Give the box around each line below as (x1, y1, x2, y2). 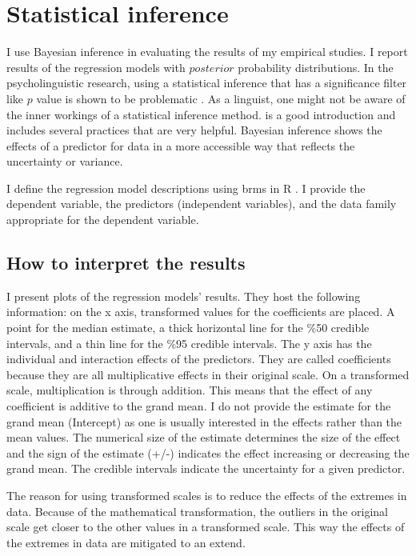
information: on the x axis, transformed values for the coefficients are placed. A (6, 303, 395, 320)
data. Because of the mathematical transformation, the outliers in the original (6, 502, 388, 519)
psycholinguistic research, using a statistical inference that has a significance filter (6, 74, 407, 91)
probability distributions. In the (238, 58, 394, 75)
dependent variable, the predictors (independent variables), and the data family (6, 195, 397, 212)
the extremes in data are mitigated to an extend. (6, 534, 246, 550)
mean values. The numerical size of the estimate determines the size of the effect (6, 429, 401, 446)
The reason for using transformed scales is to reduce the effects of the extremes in (6, 486, 407, 503)
